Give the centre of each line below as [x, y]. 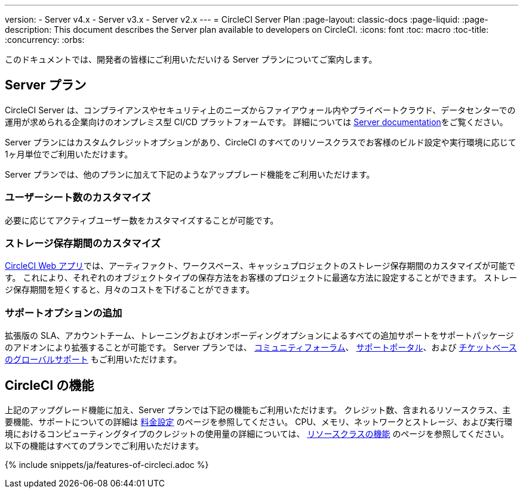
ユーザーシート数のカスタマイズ [78, 198]
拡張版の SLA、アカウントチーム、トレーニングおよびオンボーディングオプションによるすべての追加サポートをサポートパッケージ [259, 336]
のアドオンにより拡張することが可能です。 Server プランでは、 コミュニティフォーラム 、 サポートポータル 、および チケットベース [261, 348]
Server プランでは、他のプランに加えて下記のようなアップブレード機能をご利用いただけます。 [190, 174]
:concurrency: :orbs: [45, 40]
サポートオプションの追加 [64, 313]
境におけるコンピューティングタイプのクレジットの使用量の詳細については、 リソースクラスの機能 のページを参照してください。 [257, 433]
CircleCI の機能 [50, 385]
